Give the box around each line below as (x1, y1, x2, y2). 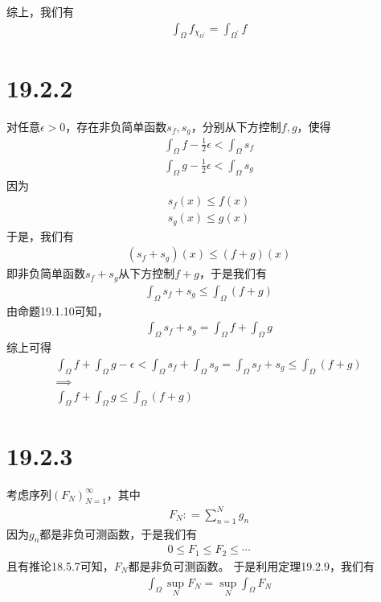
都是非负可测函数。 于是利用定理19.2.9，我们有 (128, 557, 375, 574)
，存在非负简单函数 (65, 118, 167, 134)
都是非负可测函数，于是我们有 (39, 525, 198, 542)
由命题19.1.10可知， (6, 302, 109, 319)
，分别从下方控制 (190, 118, 281, 134)
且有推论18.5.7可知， (6, 557, 114, 574)
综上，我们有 (6, 3, 74, 19)
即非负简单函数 (6, 265, 85, 282)
